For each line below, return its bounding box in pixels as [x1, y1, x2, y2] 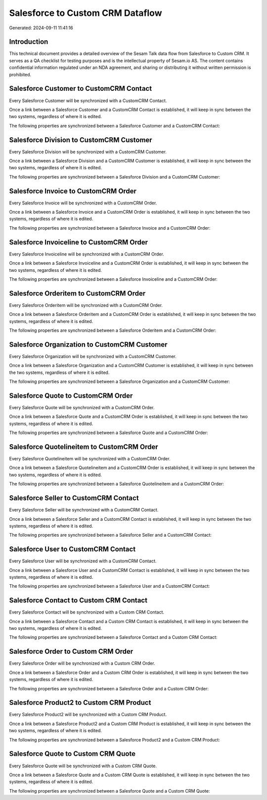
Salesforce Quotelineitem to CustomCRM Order [9, 442, 158, 451]
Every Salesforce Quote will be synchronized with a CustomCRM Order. [9, 405, 155, 410]
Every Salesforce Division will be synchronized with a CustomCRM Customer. [9, 149, 167, 155]
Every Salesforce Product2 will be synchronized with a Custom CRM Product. [9, 712, 167, 718]
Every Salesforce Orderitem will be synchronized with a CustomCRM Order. [9, 302, 163, 308]
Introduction [9, 38, 48, 46]
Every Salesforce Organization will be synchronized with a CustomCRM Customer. [9, 353, 177, 359]
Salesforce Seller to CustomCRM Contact [9, 494, 139, 502]
